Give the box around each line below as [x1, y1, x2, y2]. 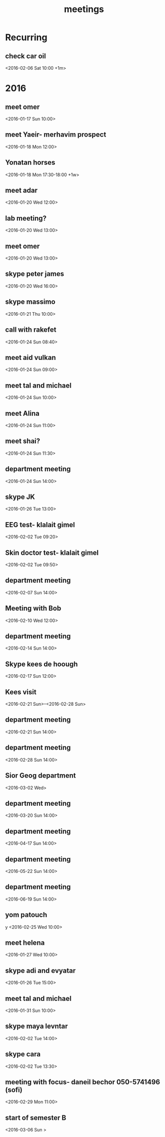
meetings [64, 4, 104, 15]
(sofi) [5, 1086, 22, 1094]
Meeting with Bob [5, 604, 61, 613]
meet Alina [5, 409, 40, 418]
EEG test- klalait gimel [5, 521, 75, 529]
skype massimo [5, 298, 56, 306]
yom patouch [5, 911, 47, 919]
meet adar [5, 186, 38, 195]
